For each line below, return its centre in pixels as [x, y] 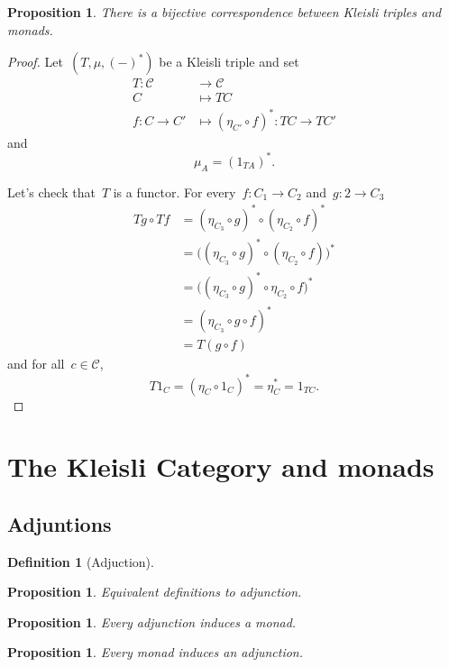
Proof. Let [35, 62]
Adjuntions [60, 523]
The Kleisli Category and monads [221, 466]
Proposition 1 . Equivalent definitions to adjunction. [155, 592]
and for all [36, 364]
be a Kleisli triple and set [229, 62]
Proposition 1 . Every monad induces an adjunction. [156, 652]
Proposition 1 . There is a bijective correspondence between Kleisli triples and [224, 12]
